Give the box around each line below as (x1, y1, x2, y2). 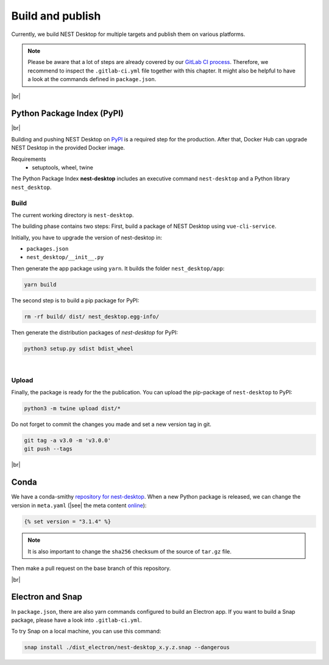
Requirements (11, 155, 46, 163)
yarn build (24, 281, 57, 288)
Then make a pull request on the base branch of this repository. (11, 564, 171, 572)
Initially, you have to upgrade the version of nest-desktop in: (11, 233, 163, 241)
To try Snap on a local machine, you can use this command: (11, 628, 161, 635)
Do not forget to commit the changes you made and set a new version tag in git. (11, 421, 211, 428)
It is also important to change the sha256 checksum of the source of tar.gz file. (27, 547, 232, 555)
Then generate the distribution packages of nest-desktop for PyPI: (11, 329, 178, 336)
